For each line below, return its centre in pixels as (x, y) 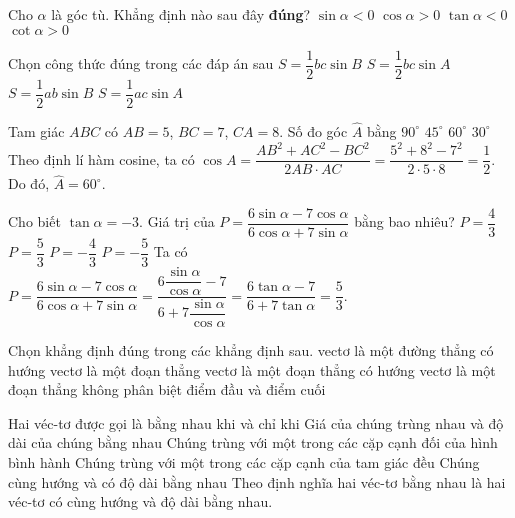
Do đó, (29, 183)
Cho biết (34, 221)
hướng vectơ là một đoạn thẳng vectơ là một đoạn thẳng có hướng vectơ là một (252, 369)
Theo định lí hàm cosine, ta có (101, 158)
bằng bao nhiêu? (404, 221)
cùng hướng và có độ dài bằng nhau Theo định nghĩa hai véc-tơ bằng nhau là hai (257, 481)
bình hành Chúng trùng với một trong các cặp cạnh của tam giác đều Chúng (244, 462)
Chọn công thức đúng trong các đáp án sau (141, 63)
